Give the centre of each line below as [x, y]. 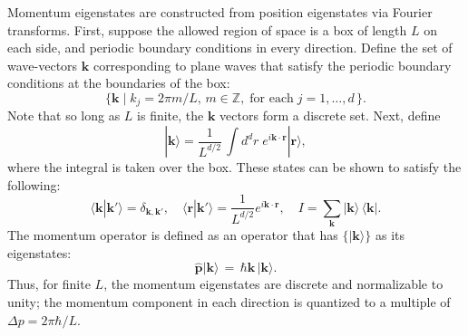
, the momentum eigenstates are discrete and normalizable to [273, 284]
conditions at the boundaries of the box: [119, 83]
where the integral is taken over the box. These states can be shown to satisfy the [234, 167]
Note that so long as [64, 115]
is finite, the [171, 115]
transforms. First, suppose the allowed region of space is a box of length [207, 29]
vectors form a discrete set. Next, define [330, 115]
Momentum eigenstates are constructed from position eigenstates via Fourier [220, 12]
